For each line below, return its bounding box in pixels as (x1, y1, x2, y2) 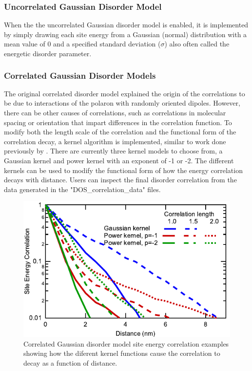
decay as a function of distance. (23, 357, 117, 368)
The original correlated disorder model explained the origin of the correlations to (4, 88, 245, 98)
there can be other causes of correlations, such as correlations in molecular (4, 108, 226, 117)
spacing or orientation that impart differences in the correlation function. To (4, 117, 232, 127)
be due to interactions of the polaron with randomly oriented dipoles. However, (4, 98, 240, 108)
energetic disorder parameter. (4, 48, 92, 58)
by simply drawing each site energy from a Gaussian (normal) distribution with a (4, 29, 247, 39)
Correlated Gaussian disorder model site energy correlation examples (23, 338, 229, 349)
